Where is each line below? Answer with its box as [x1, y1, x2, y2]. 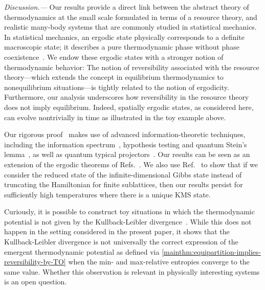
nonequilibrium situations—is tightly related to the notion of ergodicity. [4, 81, 229, 92]
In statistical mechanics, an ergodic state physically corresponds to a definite [4, 31, 245, 42]
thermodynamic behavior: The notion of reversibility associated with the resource [4, 61, 259, 72]
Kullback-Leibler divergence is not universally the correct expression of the [4, 236, 238, 247]
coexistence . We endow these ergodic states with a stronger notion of [4, 51, 224, 62]
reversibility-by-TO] [4, 256, 66, 267]
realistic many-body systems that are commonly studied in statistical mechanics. [4, 21, 257, 32]
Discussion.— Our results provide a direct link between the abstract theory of [4, 2, 249, 12]
